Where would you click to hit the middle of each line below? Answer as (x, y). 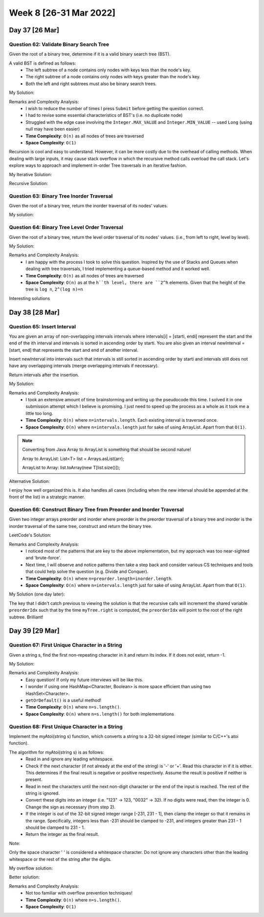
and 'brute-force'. (43, 558)
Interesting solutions (30, 298)
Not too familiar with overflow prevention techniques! (79, 893)
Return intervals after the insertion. (44, 375)
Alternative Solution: (29, 481)
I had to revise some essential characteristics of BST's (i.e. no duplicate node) (104, 115)
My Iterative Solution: (31, 174)
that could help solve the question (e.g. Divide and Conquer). (87, 572)
